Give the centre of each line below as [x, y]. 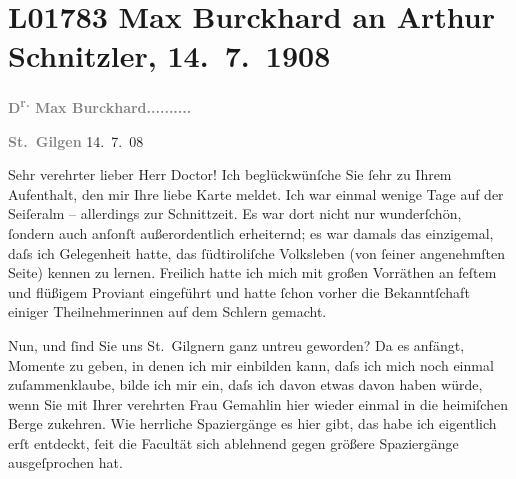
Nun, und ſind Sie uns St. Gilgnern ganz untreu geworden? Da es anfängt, [236, 344]
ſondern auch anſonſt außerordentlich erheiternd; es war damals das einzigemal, [251, 232]
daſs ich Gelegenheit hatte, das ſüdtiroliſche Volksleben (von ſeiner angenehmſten [257, 252]
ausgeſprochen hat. [65, 462]
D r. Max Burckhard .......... [100, 105]
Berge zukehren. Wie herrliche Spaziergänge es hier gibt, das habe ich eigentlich [252, 423]
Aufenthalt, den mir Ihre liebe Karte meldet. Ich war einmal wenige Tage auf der [256, 193]
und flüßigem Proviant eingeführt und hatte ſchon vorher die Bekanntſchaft [239, 291]
